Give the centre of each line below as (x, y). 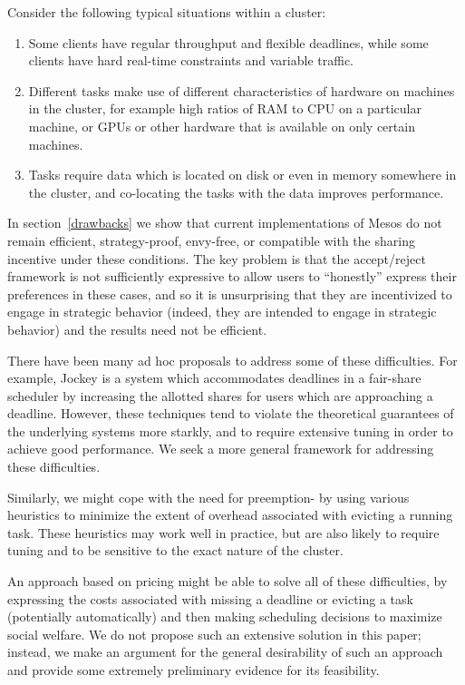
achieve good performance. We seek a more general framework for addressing (221, 449)
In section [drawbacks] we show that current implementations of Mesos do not (225, 223)
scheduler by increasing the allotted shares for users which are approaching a (220, 395)
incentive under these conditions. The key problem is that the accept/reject (217, 258)
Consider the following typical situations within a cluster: (167, 12)
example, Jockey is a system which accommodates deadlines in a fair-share (214, 378)
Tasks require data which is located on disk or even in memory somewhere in (242, 175)
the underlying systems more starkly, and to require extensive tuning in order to (230, 431)
